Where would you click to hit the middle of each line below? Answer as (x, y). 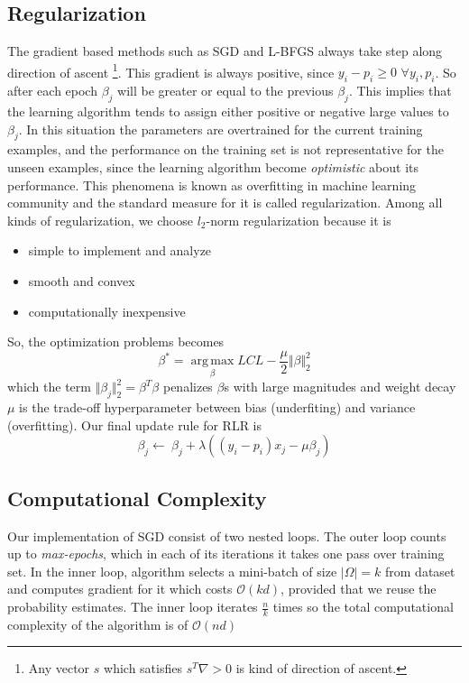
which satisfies (143, 668)
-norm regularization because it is (299, 220)
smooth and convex (82, 281)
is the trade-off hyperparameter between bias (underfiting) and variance (217, 407)
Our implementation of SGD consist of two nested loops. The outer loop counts (227, 535)
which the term (49, 387)
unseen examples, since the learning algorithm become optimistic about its (213, 167)
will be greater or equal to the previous (225, 91)
